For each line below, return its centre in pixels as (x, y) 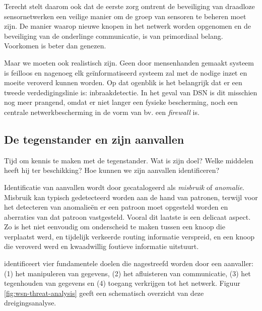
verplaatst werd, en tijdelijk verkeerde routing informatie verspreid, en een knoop (129, 236)
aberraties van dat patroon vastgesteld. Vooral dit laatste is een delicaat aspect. (127, 216)
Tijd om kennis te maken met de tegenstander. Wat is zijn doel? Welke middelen (129, 160)
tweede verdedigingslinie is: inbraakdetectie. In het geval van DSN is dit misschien (131, 92)
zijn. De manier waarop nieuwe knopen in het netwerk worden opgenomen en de (127, 26)
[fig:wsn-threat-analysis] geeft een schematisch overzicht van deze (104, 293)
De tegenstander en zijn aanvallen (94, 139)
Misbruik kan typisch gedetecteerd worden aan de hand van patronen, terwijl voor (131, 197)
